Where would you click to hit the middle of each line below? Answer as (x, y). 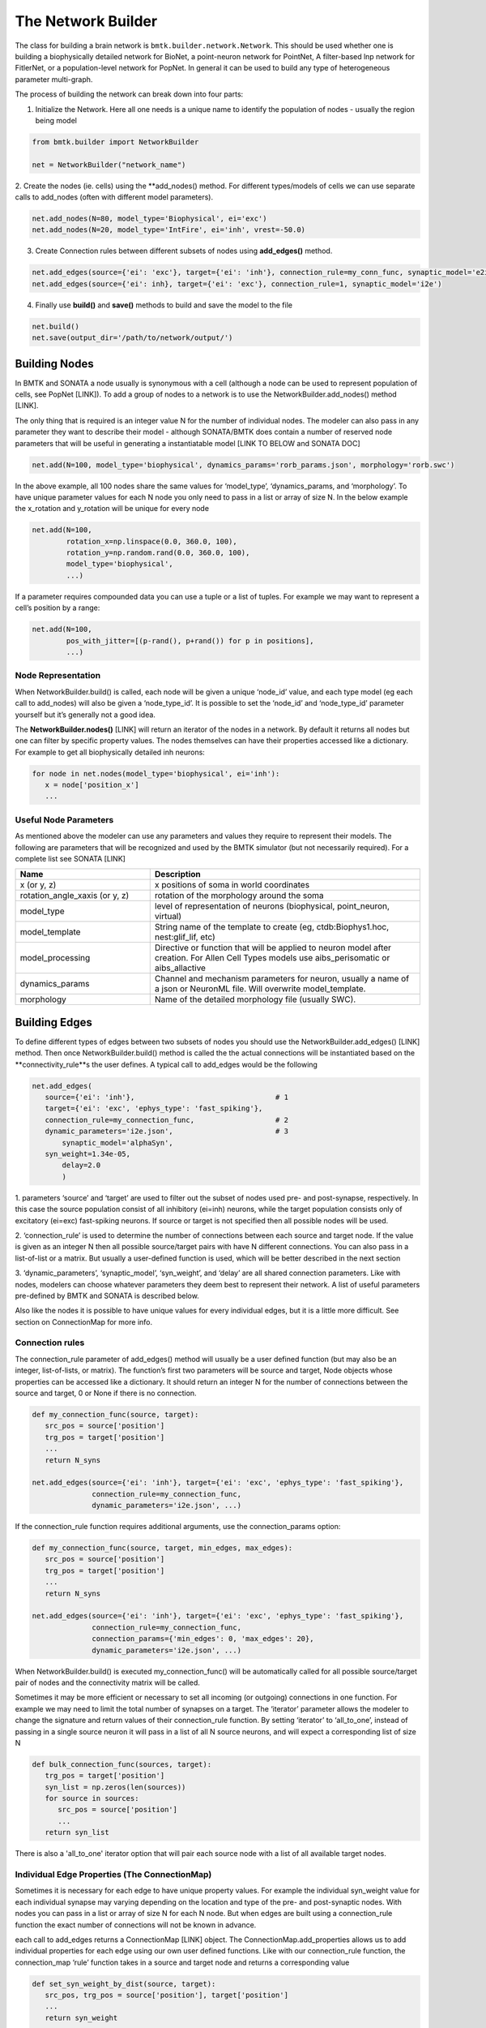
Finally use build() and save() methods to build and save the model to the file (164, 305)
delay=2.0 (81, 1165)
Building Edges (54, 1022)
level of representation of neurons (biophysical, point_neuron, (272, 906)
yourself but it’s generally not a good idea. (85, 715)
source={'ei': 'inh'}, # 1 (167, 1098)
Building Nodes (54, 364)
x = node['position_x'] (92, 785)
